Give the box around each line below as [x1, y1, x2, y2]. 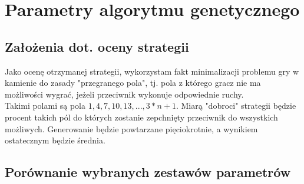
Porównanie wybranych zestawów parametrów [5, 163, 291, 181]
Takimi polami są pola [5, 99, 85, 112]
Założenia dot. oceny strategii [5, 37, 189, 55]
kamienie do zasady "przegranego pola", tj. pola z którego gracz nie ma [5, 76, 261, 89]
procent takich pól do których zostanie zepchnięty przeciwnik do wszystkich [5, 111, 278, 123]
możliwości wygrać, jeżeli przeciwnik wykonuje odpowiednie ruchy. [5, 88, 244, 100]
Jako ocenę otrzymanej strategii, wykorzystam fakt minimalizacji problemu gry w [5, 65, 299, 77]
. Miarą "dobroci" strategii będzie [176, 99, 296, 112]
